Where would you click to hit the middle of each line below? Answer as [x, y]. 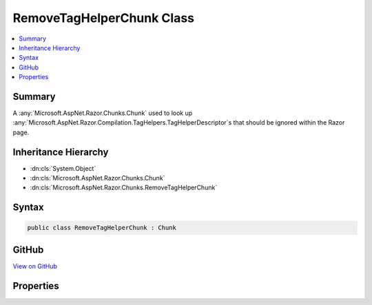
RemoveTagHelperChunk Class [104, 18]
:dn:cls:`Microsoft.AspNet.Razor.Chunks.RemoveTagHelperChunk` [124, 188]
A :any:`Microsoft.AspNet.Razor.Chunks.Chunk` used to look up [103, 113]
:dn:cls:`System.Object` [63, 168]
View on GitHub [35, 266]
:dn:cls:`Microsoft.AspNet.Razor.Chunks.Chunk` [97, 178]
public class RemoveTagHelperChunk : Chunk [102, 228]
